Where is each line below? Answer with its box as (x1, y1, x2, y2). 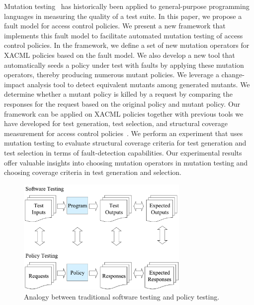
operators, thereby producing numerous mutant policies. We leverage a (4, 69, 219, 80)
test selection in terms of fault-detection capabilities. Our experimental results (4, 147, 242, 157)
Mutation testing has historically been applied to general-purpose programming (4, 1, 250, 11)
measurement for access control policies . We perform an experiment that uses (4, 128, 243, 138)
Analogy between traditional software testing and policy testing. (24, 292, 220, 302)
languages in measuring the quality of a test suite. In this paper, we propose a (4, 10, 242, 21)
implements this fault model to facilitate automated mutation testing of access (4, 30, 243, 40)
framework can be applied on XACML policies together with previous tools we (4, 108, 244, 119)
